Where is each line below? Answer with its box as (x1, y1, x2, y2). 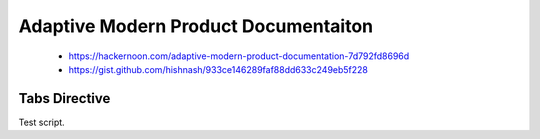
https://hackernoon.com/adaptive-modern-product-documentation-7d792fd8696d (68, 50, 410, 62)
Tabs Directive (18, 90, 111, 107)
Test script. (18, 116, 65, 128)
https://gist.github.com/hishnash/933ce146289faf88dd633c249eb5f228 (68, 63, 369, 75)
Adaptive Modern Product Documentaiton (18, 15, 374, 37)
